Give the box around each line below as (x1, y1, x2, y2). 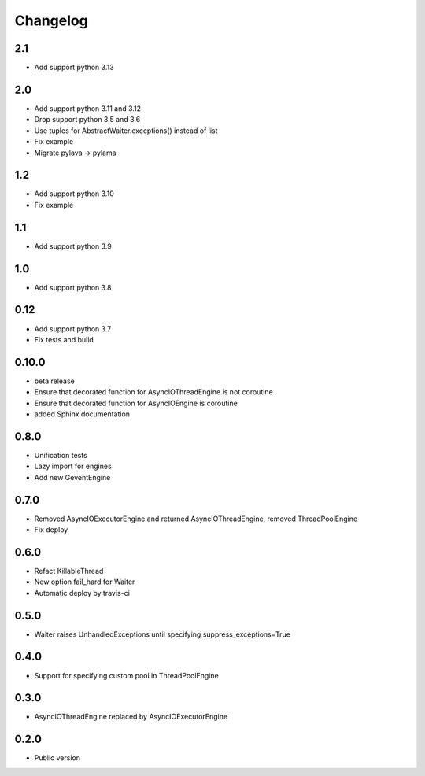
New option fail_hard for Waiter (34, 577, 135, 586)
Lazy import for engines (34, 461, 112, 471)
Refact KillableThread (34, 566, 104, 575)
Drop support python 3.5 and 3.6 (34, 115, 141, 124)
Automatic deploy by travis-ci (34, 588, 130, 597)
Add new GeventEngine (34, 472, 111, 482)
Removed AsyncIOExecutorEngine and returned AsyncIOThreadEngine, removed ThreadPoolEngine (34, 514, 358, 523)
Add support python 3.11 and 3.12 (34, 103, 142, 113)
